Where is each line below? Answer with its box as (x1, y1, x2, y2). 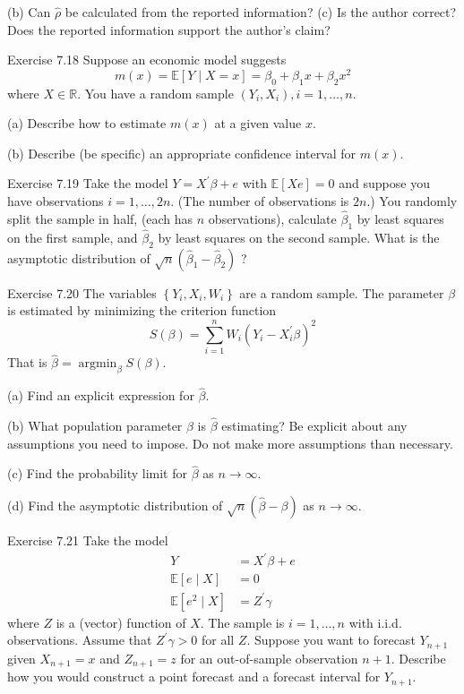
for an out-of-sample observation (180, 648, 358, 667)
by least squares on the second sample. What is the (158, 227, 440, 246)
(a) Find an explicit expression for (7, 386, 194, 405)
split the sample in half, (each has (7, 209, 193, 227)
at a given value (214, 114, 302, 133)
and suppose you (339, 174, 430, 193)
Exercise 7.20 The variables (7, 283, 157, 302)
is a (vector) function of (56, 613, 186, 631)
